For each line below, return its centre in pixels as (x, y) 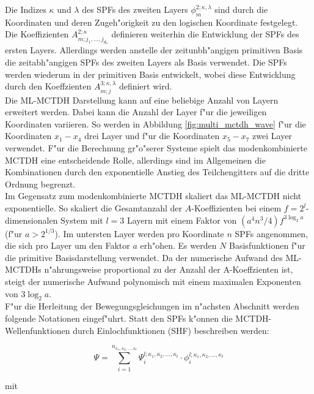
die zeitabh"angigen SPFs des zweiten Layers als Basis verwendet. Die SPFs (146, 62)
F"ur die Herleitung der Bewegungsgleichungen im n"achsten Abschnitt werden (152, 306)
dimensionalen (31, 220)
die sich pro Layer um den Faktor (68, 245)
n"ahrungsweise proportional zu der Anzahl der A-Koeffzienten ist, (169, 269)
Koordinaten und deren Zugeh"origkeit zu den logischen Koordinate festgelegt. (152, 22)
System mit (82, 220)
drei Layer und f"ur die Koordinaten (152, 136)
